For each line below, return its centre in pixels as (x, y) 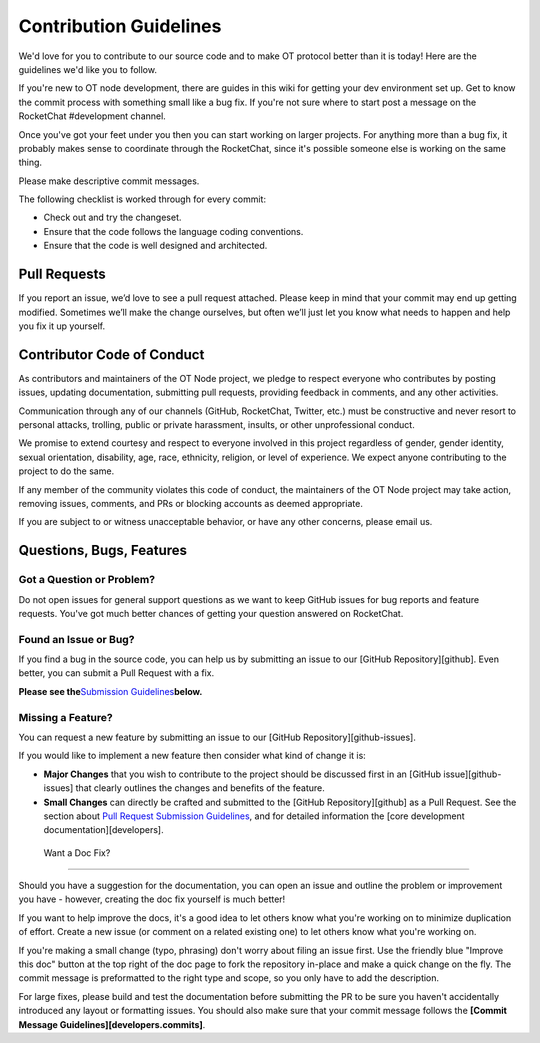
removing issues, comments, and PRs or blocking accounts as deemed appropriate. (191, 503)
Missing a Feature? (66, 717)
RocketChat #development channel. (92, 116)
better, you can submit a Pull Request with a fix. (116, 673)
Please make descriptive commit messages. (109, 181)
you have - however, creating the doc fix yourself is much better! (152, 899)
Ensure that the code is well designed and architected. (155, 246)
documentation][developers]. (103, 830)
